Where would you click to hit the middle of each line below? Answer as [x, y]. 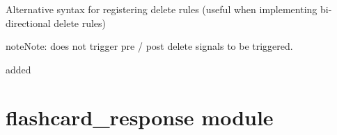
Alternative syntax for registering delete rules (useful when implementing [162, 9]
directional [28, 22]
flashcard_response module [140, 117]
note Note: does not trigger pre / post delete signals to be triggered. [149, 46]
